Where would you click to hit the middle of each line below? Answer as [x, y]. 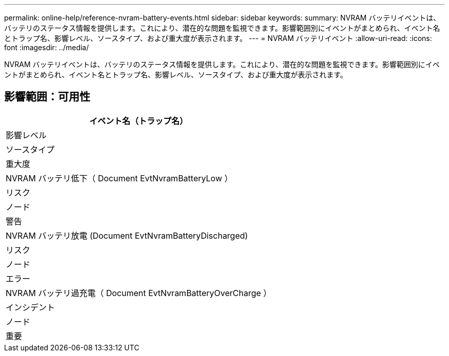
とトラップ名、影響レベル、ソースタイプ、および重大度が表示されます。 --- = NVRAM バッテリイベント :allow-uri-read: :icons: [218, 38]
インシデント [30, 307]
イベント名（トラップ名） [139, 121]
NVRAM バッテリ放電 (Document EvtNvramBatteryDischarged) [127, 235]
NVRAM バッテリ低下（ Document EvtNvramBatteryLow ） [119, 178]
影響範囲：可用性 [47, 97]
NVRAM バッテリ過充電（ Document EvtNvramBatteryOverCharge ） [139, 293]
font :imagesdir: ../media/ [47, 47]
